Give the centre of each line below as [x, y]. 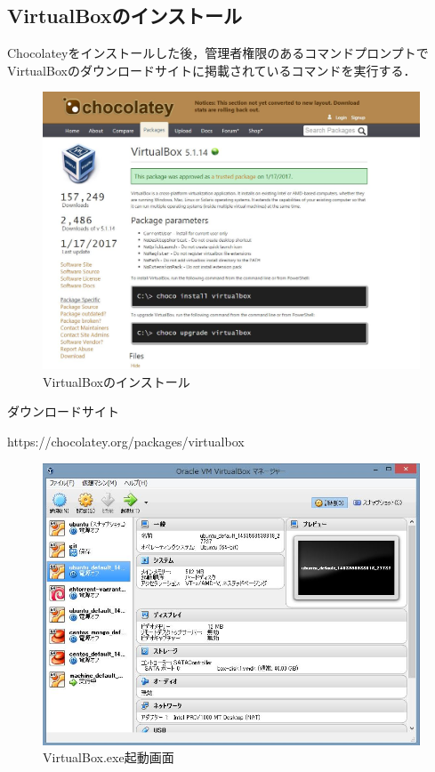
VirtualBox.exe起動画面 [109, 757]
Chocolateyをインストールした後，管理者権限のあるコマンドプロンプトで [218, 53]
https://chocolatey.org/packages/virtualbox [126, 441]
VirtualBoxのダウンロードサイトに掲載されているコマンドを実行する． [212, 70]
